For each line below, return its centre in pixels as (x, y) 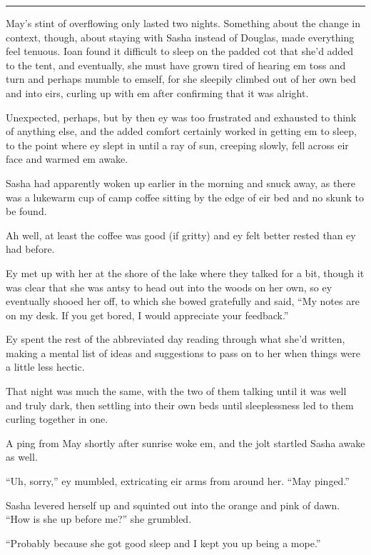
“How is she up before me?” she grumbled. (99, 519)
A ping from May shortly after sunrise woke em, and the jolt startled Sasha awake (185, 442)
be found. (26, 211)
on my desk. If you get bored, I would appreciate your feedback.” (147, 315)
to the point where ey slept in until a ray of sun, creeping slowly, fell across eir (177, 145)
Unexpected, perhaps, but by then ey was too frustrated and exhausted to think (181, 117)
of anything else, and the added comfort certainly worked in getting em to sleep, (181, 131)
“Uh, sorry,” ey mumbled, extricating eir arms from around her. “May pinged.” (178, 481)
